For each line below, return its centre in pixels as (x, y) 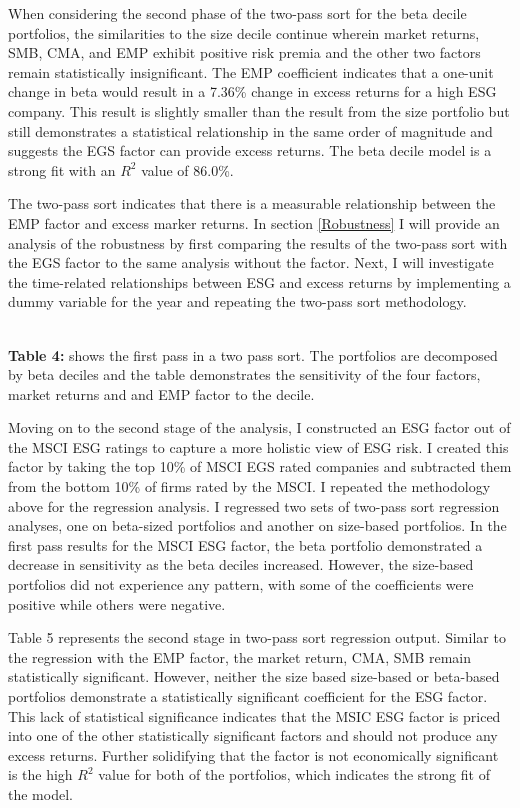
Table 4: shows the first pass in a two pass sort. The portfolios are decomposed (253, 354)
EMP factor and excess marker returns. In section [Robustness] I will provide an (254, 222)
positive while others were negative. (117, 603)
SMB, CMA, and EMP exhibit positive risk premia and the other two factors (244, 52)
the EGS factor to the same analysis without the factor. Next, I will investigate (251, 262)
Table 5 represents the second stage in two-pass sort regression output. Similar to (257, 637)
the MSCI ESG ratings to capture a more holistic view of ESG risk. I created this (258, 446)
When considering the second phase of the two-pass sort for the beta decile (237, 13)
